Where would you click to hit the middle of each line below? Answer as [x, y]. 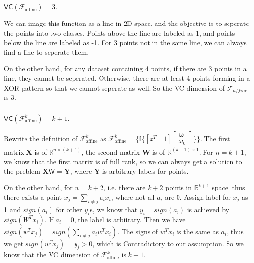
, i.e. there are [124, 187]
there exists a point [33, 197]
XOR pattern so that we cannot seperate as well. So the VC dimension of [114, 87]
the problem [22, 171]
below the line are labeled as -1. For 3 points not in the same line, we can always [125, 42]
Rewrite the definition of [41, 138]
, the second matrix [111, 152]
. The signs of [138, 231]
